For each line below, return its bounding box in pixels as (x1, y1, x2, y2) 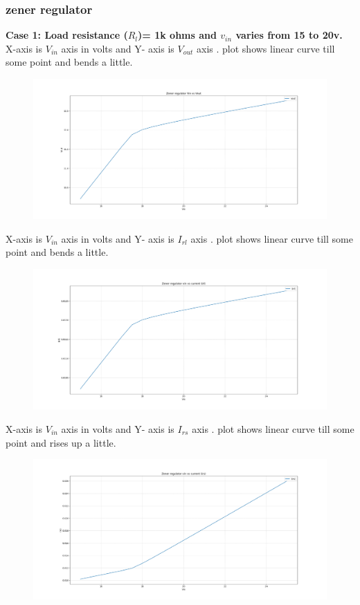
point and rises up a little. (6, 435, 116, 449)
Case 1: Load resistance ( (6, 28, 128, 42)
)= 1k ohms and (138, 28, 217, 42)
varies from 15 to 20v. (235, 28, 343, 42)
